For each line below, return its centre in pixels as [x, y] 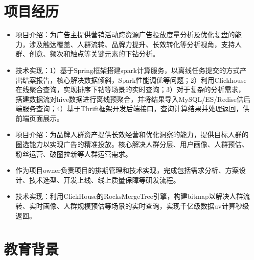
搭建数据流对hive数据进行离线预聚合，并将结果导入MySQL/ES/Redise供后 [133, 99]
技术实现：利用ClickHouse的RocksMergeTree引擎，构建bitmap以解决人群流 [133, 196]
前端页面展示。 [39, 118]
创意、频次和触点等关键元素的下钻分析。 [94, 54]
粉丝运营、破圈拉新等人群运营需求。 [74, 154]
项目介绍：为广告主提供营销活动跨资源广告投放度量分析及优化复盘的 [125, 35]
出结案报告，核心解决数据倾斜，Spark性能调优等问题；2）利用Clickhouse [131, 80]
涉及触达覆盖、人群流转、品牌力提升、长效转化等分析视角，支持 [132, 44]
